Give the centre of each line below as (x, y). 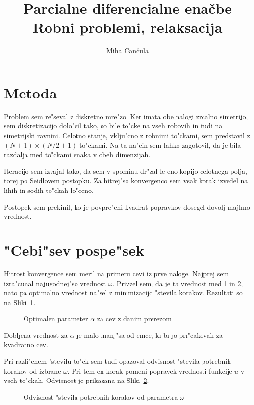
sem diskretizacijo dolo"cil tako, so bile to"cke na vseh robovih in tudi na (113, 126)
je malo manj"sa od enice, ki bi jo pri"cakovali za (150, 335)
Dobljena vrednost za (36, 335)
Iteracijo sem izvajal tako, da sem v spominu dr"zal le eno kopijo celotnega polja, (126, 171)
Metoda (31, 92)
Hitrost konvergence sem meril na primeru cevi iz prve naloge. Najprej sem (116, 273)
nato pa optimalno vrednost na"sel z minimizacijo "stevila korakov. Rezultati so (123, 293)
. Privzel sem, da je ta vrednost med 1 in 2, (178, 283)
